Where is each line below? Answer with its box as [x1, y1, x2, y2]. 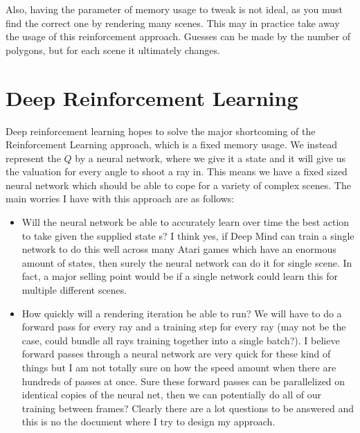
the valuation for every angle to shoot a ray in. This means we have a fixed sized [6, 164, 348, 179]
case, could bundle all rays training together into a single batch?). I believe [21, 333, 340, 347]
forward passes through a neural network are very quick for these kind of [21, 346, 331, 361]
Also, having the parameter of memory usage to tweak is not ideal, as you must [6, 2, 343, 16]
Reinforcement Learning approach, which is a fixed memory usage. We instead [6, 137, 338, 152]
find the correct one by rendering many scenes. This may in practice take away [6, 15, 340, 30]
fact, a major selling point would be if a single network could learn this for [21, 269, 338, 283]
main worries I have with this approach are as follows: [6, 191, 235, 206]
